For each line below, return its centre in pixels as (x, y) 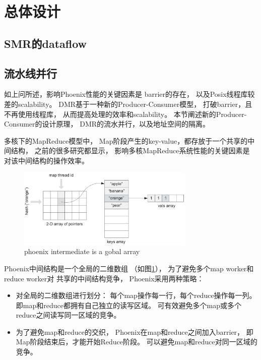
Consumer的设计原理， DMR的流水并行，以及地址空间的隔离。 (107, 124)
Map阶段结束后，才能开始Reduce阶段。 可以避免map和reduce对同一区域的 (137, 342)
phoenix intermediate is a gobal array (82, 251)
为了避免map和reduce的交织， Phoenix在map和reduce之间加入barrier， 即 (135, 332)
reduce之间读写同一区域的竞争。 (68, 315)
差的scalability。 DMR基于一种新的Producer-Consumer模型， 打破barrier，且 (128, 104)
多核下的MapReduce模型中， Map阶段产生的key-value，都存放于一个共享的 (126, 140)
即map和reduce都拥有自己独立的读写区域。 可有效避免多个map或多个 (129, 305)
